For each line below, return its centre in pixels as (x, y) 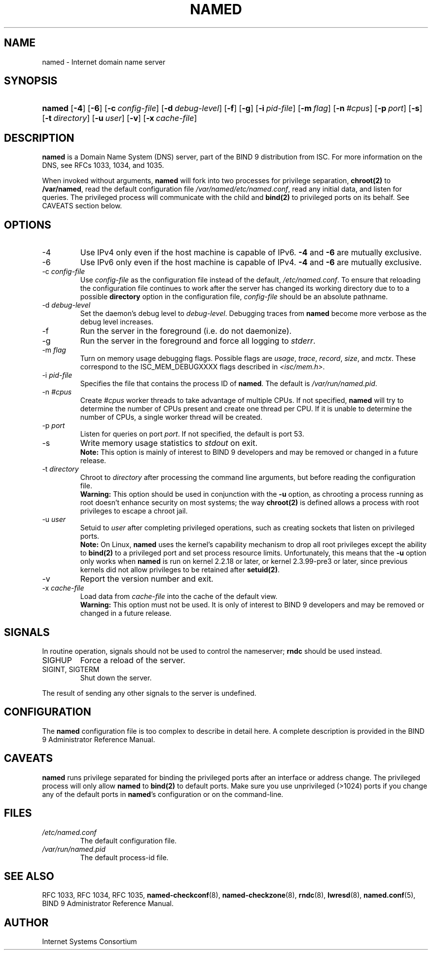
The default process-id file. (124, 857)
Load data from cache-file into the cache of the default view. (179, 596)
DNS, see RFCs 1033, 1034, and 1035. (103, 165)
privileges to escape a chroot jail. (134, 511)
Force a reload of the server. (133, 660)
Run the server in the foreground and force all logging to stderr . (198, 341)
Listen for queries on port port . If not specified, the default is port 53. (192, 434)
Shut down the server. (116, 677)
